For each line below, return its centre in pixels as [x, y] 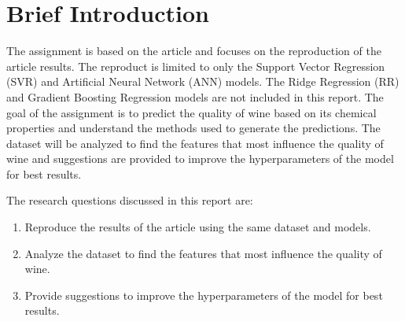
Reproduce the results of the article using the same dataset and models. [198, 227]
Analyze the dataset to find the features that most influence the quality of [203, 253]
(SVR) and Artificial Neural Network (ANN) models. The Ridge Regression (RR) [203, 81]
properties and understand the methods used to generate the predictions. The [193, 128]
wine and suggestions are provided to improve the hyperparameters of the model [200, 159]
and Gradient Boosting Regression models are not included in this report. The [195, 96]
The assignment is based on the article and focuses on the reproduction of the [194, 51]
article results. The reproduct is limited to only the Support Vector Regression [196, 66]
